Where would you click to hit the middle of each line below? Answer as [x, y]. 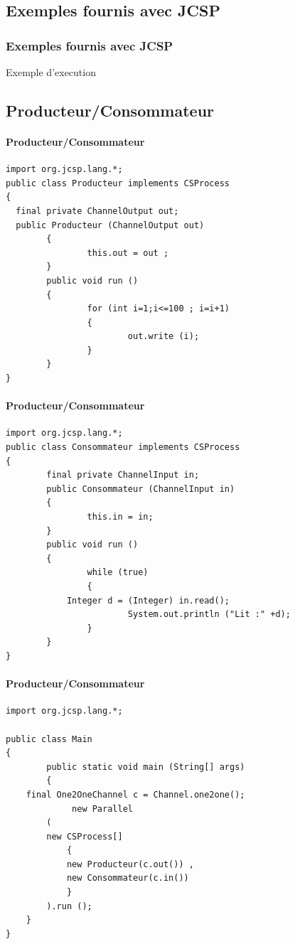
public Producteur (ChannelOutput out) [110, 225]
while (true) [118, 573]
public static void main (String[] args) [146, 767]
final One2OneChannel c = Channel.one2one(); [135, 794]
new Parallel [102, 809]
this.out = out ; [128, 253]
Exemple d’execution [51, 72]
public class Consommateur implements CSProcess [123, 447]
